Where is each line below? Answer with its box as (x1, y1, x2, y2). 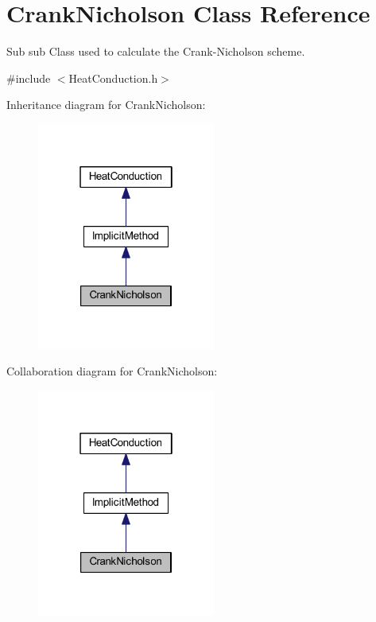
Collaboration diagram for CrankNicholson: (6, 363, 218, 379)
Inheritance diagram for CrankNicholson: (6, 96, 206, 113)
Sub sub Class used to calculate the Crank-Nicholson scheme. (6, 43, 305, 60)
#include (6, 69, 51, 86)
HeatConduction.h (68, 69, 158, 86)
